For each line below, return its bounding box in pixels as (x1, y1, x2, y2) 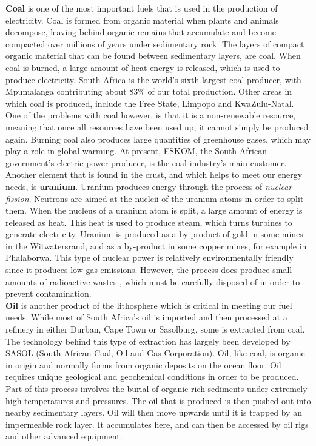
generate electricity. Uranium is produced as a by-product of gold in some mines (5, 228, 303, 240)
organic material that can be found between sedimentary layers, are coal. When (5, 49, 301, 62)
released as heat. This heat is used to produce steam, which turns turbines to (5, 215, 292, 228)
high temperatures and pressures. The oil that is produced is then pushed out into (5, 394, 311, 407)
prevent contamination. (5, 287, 92, 300)
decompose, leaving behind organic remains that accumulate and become (5, 25, 276, 38)
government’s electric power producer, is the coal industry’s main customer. (5, 156, 287, 169)
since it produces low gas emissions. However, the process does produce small (5, 263, 292, 276)
